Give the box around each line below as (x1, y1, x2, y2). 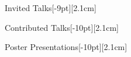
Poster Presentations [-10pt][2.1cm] (5, 41, 127, 53)
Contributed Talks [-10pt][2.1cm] (5, 21, 119, 33)
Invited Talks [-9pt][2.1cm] (5, 2, 96, 13)
